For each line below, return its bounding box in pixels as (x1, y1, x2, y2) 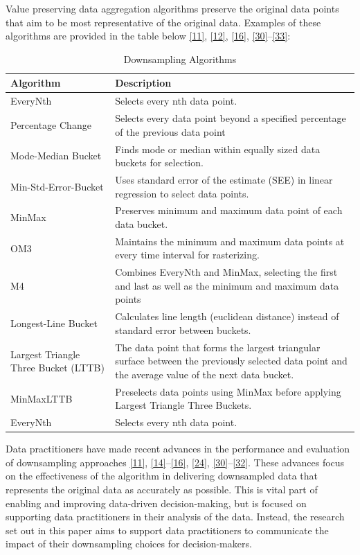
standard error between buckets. (115, 322, 251, 337)
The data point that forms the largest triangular (115, 340, 321, 354)
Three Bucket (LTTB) (10, 360, 105, 375)
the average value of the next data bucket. (115, 367, 294, 381)
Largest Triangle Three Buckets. (115, 398, 252, 412)
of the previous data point (115, 124, 226, 139)
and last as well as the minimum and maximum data (115, 278, 339, 292)
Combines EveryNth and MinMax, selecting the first (115, 265, 338, 279)
